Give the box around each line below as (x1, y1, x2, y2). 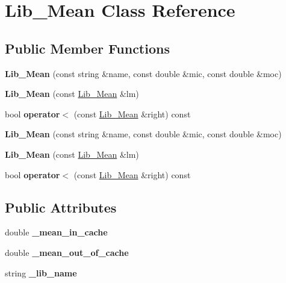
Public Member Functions (5, 39, 170, 57)
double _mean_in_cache (5, 226, 108, 238)
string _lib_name (5, 266, 77, 279)
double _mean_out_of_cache (5, 246, 129, 258)
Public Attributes (5, 197, 117, 216)
